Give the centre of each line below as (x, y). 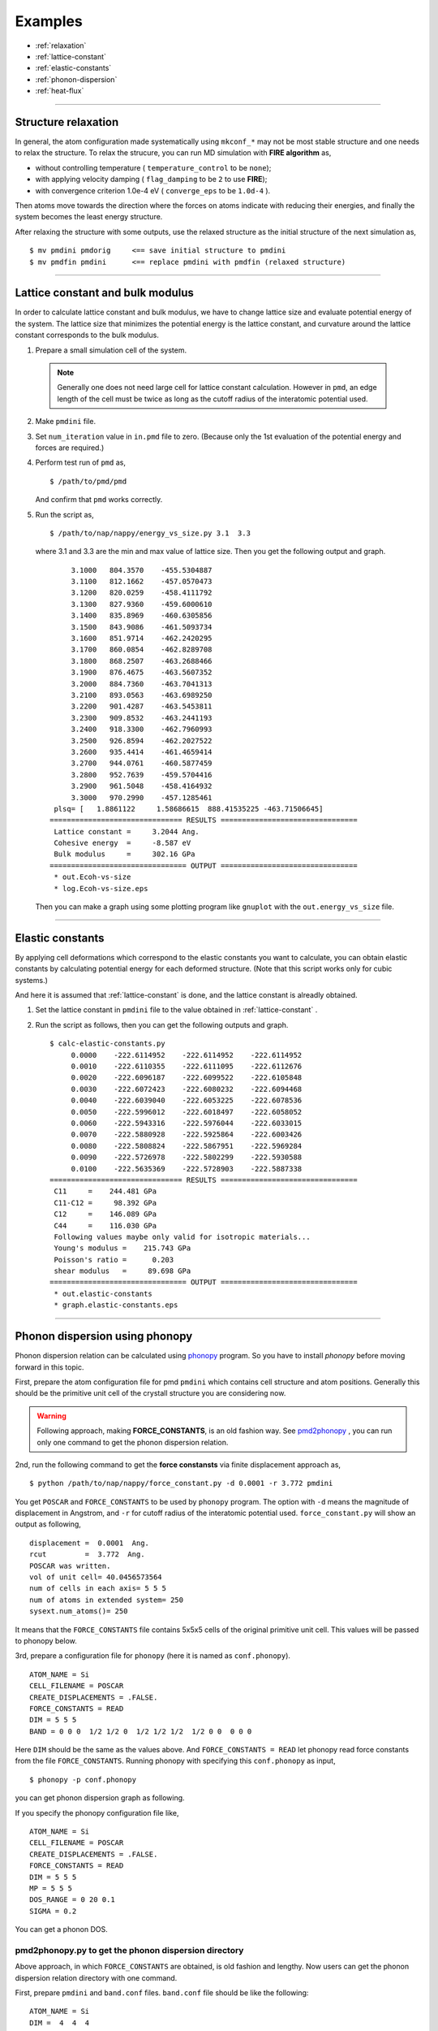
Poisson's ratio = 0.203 (114, 1260)
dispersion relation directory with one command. (96, 1977)
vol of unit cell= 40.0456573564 (96, 1577)
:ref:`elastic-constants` (73, 68)
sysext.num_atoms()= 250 (79, 1611)
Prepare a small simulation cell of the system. (111, 350)
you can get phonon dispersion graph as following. (100, 1798)
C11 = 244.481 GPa (105, 1191)
